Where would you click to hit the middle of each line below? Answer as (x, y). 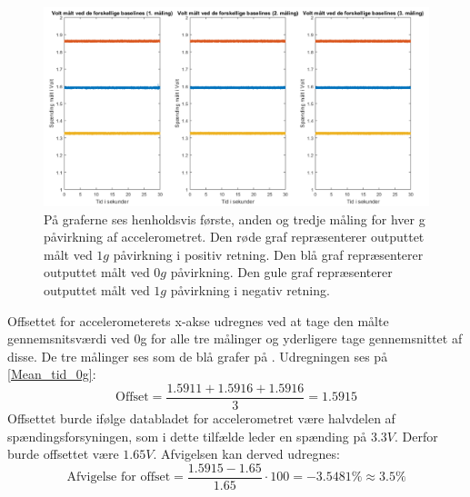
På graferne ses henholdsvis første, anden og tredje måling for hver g (235, 219)
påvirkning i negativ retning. (250, 290)
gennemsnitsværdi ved (69, 338)
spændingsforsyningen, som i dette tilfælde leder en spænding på (187, 436)
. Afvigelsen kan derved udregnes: (246, 454)
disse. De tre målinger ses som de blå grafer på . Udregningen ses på (198, 356)
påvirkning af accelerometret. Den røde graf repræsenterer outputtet (234, 237)
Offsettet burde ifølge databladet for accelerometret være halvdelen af (201, 418)
